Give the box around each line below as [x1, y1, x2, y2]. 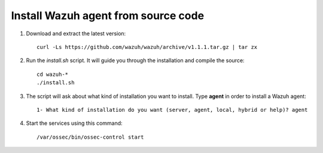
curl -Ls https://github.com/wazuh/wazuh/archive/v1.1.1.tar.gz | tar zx [36, 44, 258, 50]
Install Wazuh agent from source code [11, 9, 205, 22]
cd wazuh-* [36, 71, 69, 78]
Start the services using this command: [26, 120, 123, 127]
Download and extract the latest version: [26, 30, 126, 37]
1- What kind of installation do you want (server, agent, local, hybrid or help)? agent [36, 106, 308, 113]
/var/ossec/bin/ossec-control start [36, 133, 144, 140]
